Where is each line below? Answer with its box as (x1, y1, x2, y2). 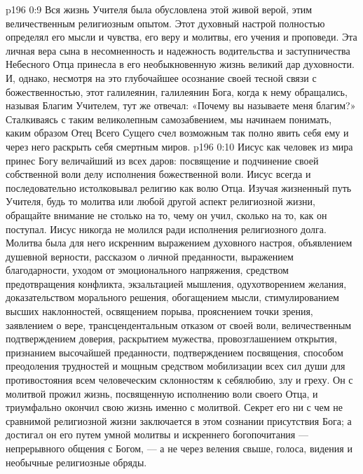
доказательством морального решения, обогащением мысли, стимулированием (6, 290, 339, 305)
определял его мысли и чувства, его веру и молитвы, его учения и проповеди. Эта (6, 29, 357, 44)
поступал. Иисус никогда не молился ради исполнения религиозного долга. (6, 221, 327, 236)
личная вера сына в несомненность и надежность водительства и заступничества (6, 43, 350, 57)
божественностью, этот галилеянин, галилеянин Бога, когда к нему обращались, (6, 84, 348, 99)
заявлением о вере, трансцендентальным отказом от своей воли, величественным (6, 317, 352, 332)
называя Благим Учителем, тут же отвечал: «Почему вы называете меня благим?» (6, 98, 356, 113)
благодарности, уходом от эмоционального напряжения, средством (6, 263, 289, 277)
